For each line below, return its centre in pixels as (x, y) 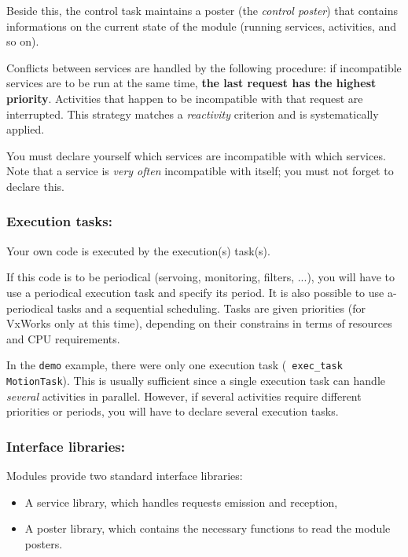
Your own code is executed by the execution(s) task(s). (138, 250)
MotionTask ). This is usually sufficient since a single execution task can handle (196, 380)
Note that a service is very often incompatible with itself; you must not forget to (200, 171)
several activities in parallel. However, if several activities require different (184, 396)
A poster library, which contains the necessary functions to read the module (208, 528)
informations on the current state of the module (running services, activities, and (202, 26)
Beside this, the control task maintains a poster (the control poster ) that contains (202, 10)
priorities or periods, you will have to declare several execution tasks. (173, 411)
